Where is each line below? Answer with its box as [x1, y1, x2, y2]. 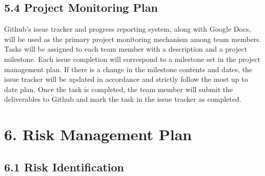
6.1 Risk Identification [4, 159, 124, 174]
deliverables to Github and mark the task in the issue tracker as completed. [4, 94, 241, 104]
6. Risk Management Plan [4, 124, 192, 145]
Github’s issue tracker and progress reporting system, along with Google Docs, [4, 24, 251, 34]
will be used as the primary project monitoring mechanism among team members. [4, 33, 261, 44]
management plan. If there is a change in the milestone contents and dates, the [4, 63, 253, 74]
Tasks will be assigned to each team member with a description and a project [4, 43, 248, 54]
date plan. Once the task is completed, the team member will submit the [4, 83, 233, 94]
